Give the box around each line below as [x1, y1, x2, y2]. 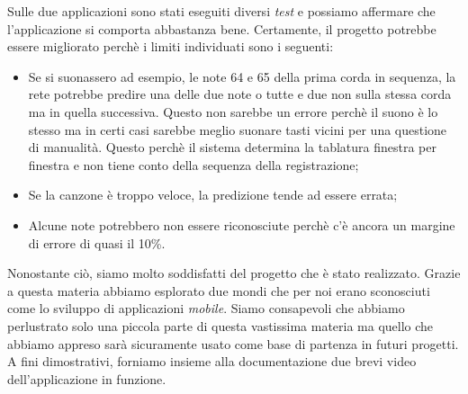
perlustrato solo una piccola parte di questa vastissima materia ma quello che [7, 316, 434, 335]
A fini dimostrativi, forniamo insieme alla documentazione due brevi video [7, 352, 417, 371]
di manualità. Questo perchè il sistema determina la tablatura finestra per [28, 138, 436, 157]
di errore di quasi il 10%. [28, 233, 166, 252]
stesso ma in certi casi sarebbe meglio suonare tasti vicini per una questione [28, 120, 447, 139]
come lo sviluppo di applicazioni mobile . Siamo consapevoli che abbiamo [7, 299, 405, 318]
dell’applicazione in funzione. [7, 369, 166, 388]
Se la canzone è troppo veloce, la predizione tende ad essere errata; [28, 185, 398, 204]
